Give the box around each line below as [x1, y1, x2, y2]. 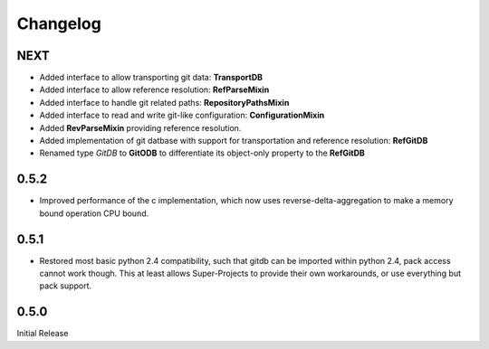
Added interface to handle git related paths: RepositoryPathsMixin [39, 97, 290, 108]
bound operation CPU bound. [39, 208, 149, 219]
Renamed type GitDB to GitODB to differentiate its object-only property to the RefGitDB [39, 147, 366, 158]
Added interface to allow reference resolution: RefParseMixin [39, 84, 270, 95]
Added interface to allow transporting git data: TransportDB [39, 72, 263, 83]
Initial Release [16, 328, 69, 339]
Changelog [16, 14, 101, 33]
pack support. [39, 280, 92, 291]
